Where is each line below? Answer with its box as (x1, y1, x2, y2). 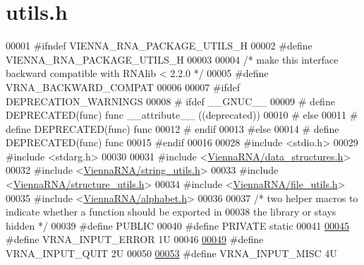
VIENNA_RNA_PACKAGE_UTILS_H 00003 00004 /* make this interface (6, 52, 339, 66)
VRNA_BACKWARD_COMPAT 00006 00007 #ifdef (6, 79, 240, 94)
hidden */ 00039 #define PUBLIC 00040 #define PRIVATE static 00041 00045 (6, 218, 349, 232)
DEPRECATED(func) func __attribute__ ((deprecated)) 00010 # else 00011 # (6, 107, 358, 122)
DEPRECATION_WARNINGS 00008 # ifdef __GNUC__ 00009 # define (6, 93, 335, 108)
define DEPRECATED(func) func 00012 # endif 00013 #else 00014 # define (6, 121, 339, 136)
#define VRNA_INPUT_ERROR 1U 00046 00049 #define (6, 232, 264, 247)
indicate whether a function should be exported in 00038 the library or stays (6, 204, 336, 219)
